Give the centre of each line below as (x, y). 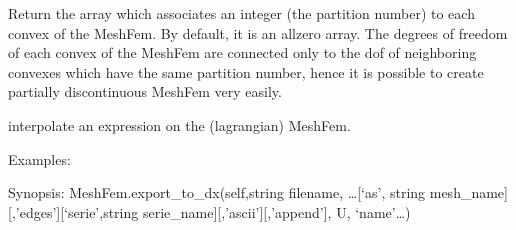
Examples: (39, 158)
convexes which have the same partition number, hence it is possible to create (246, 71)
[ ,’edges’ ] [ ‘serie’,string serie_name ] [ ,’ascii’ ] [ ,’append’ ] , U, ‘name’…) (209, 211)
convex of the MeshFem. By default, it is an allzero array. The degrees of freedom (258, 32)
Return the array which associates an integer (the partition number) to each (241, 13)
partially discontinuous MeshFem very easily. (145, 91)
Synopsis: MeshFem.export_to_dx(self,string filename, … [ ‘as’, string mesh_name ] (258, 192)
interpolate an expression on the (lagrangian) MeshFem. (179, 124)
